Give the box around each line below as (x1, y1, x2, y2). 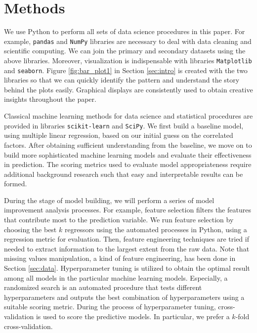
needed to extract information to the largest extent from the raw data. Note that (4, 243, 250, 253)
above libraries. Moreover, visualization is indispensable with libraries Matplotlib (4, 55, 252, 65)
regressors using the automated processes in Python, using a (64, 224, 247, 234)
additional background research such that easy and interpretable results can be (4, 168, 243, 179)
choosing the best (4, 224, 57, 234)
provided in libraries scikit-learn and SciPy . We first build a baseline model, (4, 120, 244, 130)
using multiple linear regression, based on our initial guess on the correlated (4, 130, 233, 140)
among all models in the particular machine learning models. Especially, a (4, 272, 228, 283)
